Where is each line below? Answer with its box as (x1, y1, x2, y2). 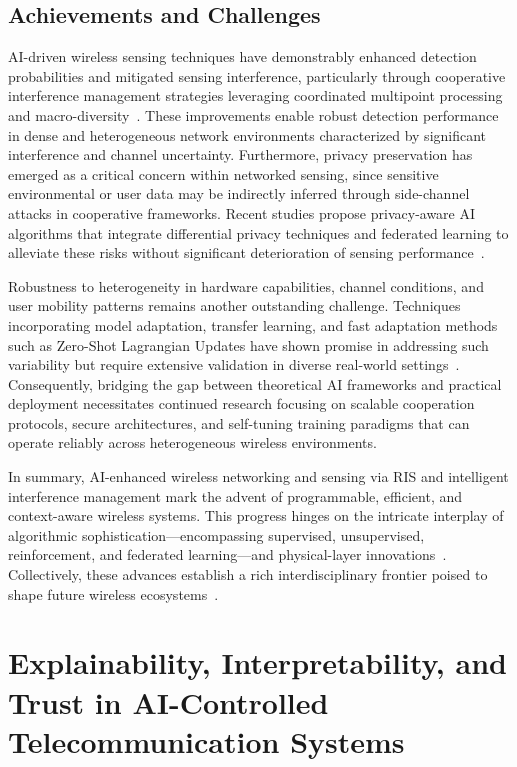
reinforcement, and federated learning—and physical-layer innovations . (8, 544, 447, 565)
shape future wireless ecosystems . (8, 583, 219, 604)
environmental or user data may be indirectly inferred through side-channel (8, 183, 470, 204)
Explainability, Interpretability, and (8, 642, 507, 683)
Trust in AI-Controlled (8, 681, 329, 722)
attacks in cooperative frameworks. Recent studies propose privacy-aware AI (8, 202, 476, 223)
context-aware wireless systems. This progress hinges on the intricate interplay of (8, 505, 504, 526)
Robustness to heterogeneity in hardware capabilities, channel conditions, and (8, 275, 484, 296)
